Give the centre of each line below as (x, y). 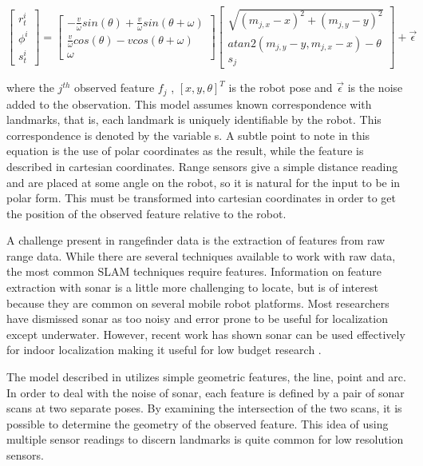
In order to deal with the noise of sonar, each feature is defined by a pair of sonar (206, 392)
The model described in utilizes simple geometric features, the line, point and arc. (206, 377)
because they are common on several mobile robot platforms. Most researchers (198, 303)
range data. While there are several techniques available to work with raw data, (201, 255)
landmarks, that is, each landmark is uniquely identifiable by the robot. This (194, 119)
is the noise (375, 88)
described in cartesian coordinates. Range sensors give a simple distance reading (202, 166)
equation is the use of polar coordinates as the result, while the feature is (185, 151)
